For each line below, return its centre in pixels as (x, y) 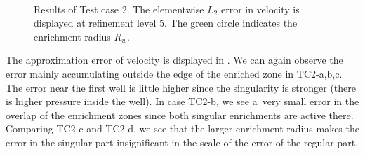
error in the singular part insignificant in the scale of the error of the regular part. (182, 142)
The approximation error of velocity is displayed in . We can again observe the (174, 60)
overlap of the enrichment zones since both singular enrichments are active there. (180, 114)
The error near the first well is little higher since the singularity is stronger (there (181, 87)
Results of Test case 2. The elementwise (119, 9)
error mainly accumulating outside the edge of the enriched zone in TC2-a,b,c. (174, 73)
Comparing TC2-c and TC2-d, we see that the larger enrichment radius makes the (182, 128)
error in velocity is (260, 9)
